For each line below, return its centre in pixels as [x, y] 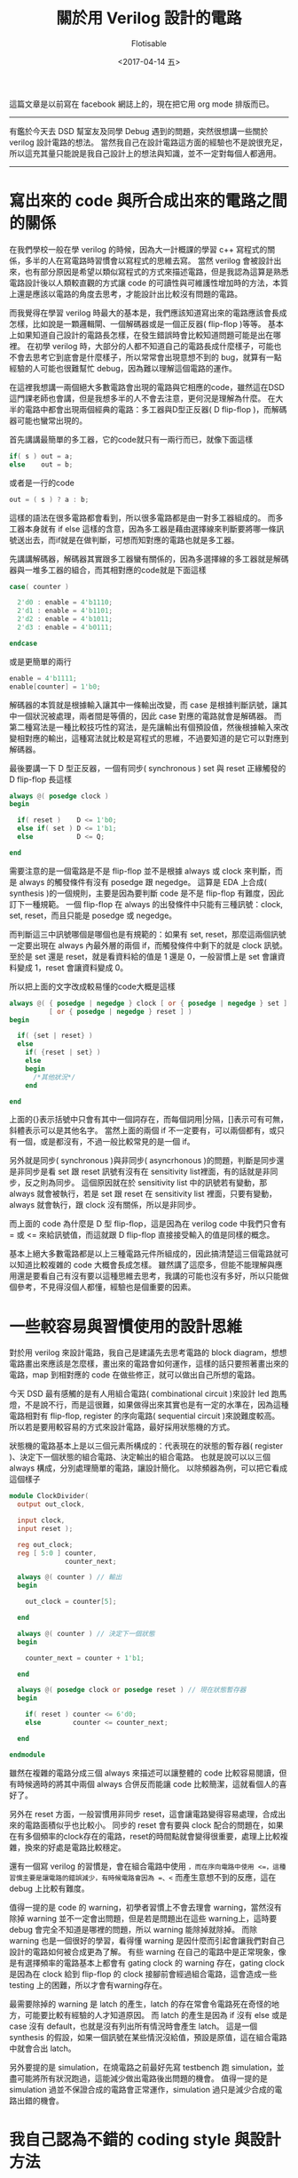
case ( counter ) [39, 586]
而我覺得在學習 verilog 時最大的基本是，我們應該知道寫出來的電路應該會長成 [148, 313]
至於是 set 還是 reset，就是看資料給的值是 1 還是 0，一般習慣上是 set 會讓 [143, 956]
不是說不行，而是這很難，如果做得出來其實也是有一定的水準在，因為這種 [157, 1405]
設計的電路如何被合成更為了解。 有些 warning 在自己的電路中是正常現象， [144, 1951]
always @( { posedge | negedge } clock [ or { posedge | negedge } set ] [149, 1003]
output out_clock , [51, 1504]
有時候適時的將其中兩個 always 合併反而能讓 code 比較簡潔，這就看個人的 [144, 1783]
